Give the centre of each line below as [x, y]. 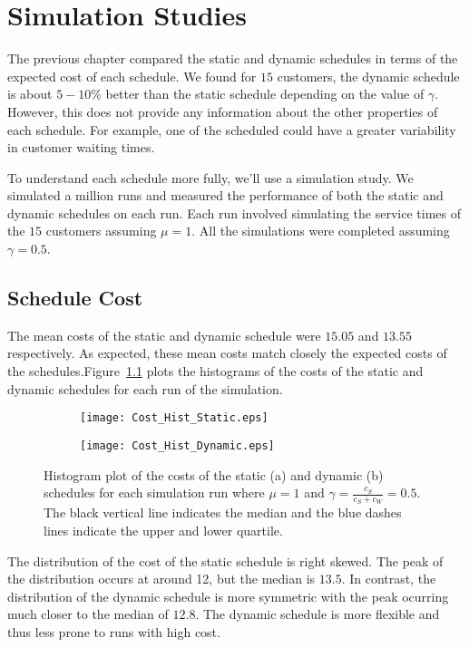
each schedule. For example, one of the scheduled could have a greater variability [232, 129]
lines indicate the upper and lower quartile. [163, 530]
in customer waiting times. [81, 147]
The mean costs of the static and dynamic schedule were [164, 335]
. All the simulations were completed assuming [321, 231]
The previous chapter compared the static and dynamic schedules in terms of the [233, 58]
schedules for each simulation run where [154, 492]
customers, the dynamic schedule [368, 76]
